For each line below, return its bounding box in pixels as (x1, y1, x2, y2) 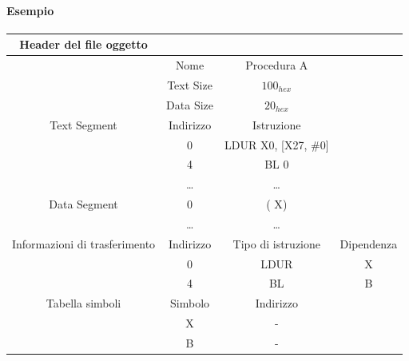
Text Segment (50, 116, 117, 133)
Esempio (6, 2, 54, 18)
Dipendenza (340, 235, 398, 252)
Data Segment (49, 196, 118, 212)
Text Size (167, 76, 212, 93)
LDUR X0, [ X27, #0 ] (224, 136, 329, 153)
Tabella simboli (46, 295, 121, 311)
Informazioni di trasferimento (12, 235, 156, 252)
